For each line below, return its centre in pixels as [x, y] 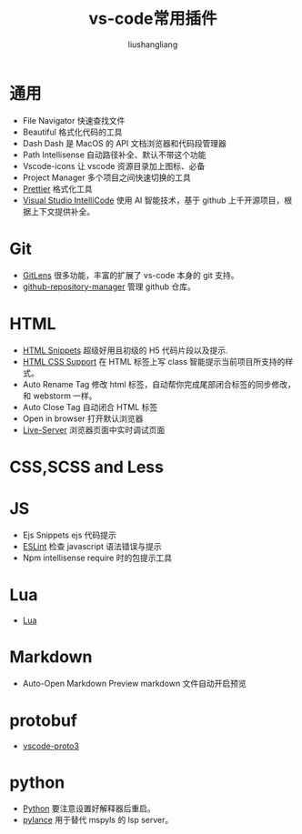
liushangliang [153, 44]
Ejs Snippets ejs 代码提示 [69, 535]
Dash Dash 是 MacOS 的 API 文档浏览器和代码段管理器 [125, 143]
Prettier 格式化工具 [57, 188]
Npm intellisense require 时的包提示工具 [97, 558]
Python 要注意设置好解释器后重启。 [89, 809]
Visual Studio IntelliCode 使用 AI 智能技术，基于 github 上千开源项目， [153, 200]
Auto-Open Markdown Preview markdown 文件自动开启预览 [135, 683]
